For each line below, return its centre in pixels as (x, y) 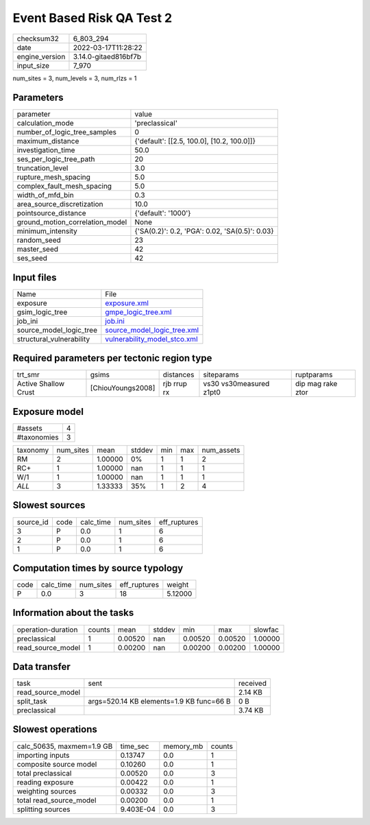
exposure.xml (127, 303)
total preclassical (44, 773)
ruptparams (314, 375)
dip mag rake (316, 384)
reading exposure (45, 782)
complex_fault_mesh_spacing (64, 187)
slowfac (266, 630)
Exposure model (48, 411)
